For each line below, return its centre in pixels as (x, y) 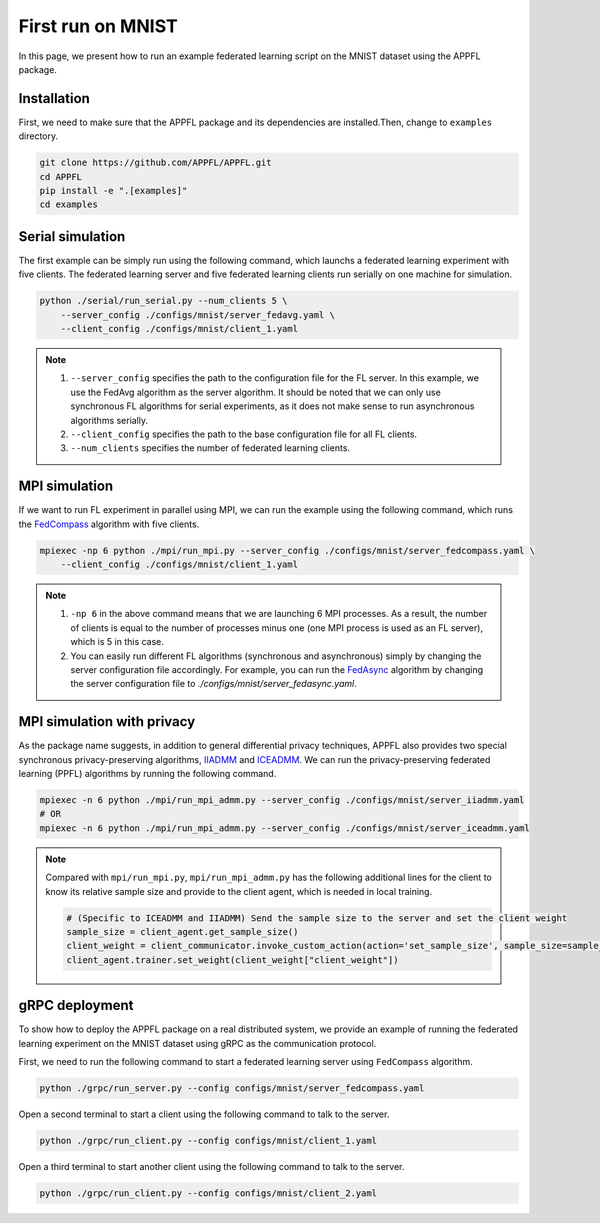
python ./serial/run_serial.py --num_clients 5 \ (163, 301)
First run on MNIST (98, 26)
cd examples (69, 204)
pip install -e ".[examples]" (113, 190)
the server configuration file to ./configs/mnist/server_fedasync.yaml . (213, 684)
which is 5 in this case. (117, 642)
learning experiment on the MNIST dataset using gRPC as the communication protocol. (197, 1043)
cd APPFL (61, 176)
